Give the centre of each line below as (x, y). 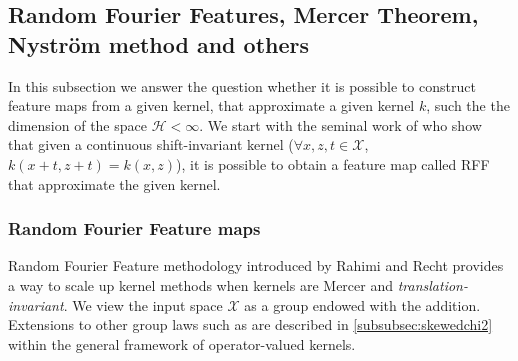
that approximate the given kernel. (114, 183)
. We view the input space (143, 304)
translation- (432, 284)
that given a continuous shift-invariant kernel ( (151, 144)
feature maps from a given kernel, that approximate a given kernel (211, 105)
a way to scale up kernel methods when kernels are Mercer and (200, 284)
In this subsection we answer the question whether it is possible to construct (242, 85)
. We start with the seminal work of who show (340, 124)
